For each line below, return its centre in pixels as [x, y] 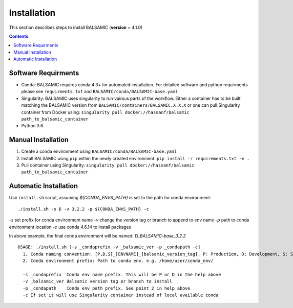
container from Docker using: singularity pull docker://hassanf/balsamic [105, 112]
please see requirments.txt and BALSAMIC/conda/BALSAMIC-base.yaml [100, 92]
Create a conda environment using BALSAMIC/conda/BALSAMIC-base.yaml [99, 151]
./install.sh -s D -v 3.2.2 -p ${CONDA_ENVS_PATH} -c [83, 209]
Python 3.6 [32, 126]
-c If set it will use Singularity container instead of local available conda [121, 295]
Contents [19, 36]
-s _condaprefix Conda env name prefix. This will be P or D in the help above [122, 274]
